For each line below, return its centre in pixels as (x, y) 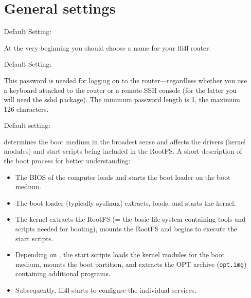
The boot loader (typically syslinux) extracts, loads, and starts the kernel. (125, 202)
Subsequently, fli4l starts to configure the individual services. (106, 290)
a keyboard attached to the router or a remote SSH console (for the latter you (120, 90)
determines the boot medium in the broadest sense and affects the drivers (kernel (125, 141)
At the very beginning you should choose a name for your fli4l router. (108, 47)
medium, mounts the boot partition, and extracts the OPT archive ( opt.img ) (131, 264)
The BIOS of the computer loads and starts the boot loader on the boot (123, 177)
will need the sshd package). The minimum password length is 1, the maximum (122, 99)
